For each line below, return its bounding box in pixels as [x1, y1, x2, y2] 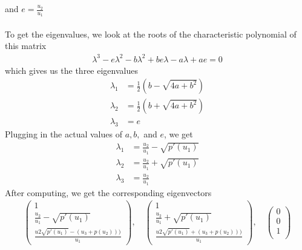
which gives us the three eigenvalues [5, 64, 138, 76]
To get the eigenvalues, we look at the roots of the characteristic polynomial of [5, 27, 297, 40]
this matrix [5, 39, 47, 52]
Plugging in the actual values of [5, 128, 122, 140]
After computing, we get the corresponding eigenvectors [5, 186, 212, 199]
